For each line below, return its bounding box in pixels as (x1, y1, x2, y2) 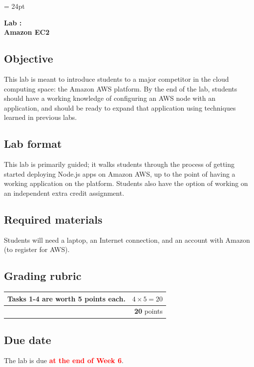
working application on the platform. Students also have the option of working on (4, 178, 248, 188)
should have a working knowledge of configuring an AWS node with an (4, 93, 216, 103)
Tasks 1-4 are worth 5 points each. (7, 293, 126, 303)
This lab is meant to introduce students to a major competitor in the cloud (4, 73, 229, 84)
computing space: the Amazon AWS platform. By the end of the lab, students (4, 83, 237, 93)
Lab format (4, 136, 62, 151)
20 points (134, 306, 163, 316)
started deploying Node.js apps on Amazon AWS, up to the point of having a (4, 168, 235, 179)
